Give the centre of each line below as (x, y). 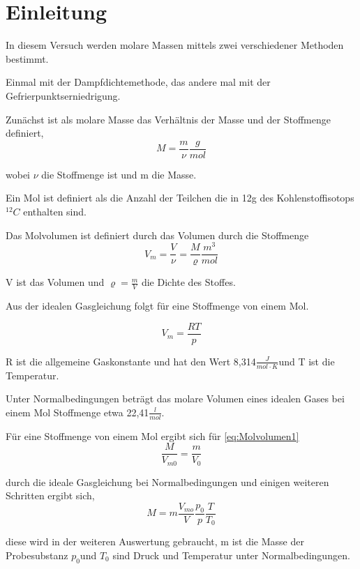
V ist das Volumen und (55, 282)
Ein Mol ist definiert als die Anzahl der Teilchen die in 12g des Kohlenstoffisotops (180, 198)
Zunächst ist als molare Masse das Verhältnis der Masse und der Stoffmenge (168, 119)
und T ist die (307, 361)
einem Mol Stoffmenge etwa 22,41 (77, 412)
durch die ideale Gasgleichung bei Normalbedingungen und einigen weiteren (167, 481)
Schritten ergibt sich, (50, 495)
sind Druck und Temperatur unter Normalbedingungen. (231, 555)
